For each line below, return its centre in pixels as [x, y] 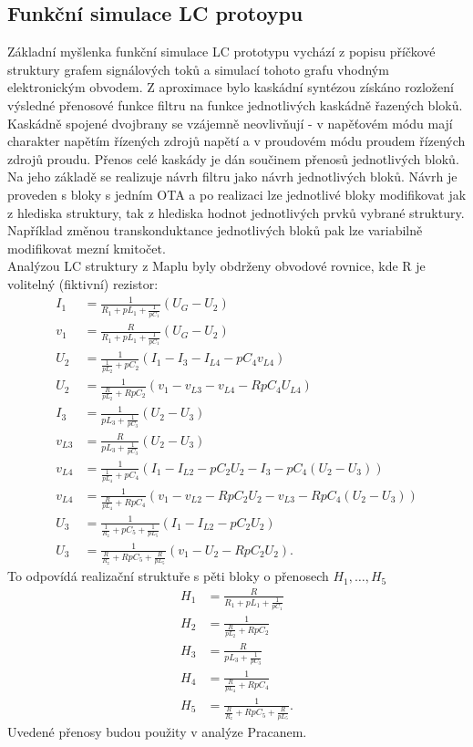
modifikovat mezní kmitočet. [87, 248]
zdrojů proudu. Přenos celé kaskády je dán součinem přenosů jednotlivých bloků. [233, 158]
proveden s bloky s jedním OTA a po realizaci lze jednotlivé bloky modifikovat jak [237, 194]
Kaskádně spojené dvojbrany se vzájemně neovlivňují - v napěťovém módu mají [230, 123]
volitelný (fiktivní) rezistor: [83, 283]
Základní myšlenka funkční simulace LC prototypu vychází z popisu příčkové [221, 52]
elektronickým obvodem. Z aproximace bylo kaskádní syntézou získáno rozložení [231, 87]
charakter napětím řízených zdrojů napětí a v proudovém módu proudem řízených [236, 141]
